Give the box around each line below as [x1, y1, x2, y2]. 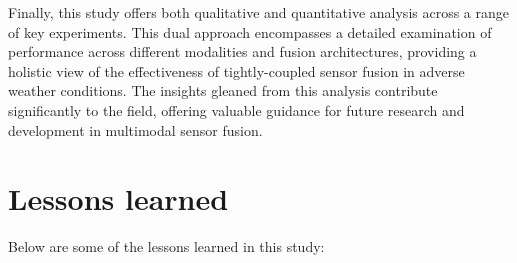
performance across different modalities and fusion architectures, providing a [8, 41, 477, 62]
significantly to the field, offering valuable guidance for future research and [8, 99, 465, 120]
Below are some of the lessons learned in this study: [8, 236, 325, 257]
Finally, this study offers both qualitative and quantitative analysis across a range [8, 2, 510, 22]
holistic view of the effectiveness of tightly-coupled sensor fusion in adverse [8, 60, 465, 81]
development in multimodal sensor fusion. [8, 119, 263, 140]
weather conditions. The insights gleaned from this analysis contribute [8, 80, 438, 101]
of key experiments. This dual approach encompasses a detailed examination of [8, 21, 492, 42]
